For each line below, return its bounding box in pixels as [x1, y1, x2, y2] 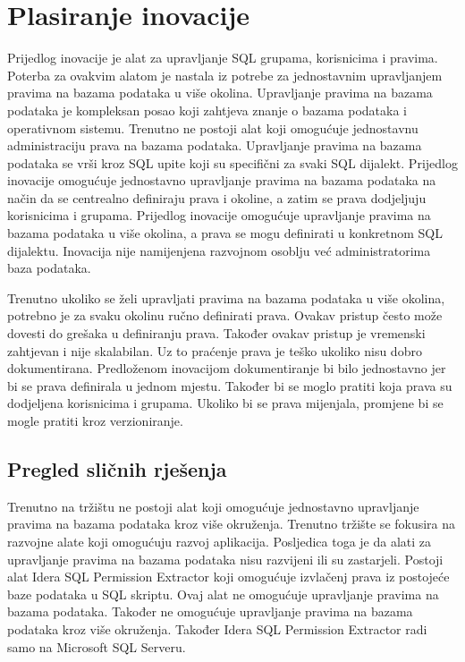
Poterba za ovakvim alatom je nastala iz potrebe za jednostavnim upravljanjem [7, 65, 443, 84]
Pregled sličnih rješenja [7, 454, 227, 482]
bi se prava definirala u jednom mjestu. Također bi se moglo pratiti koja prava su [7, 376, 452, 395]
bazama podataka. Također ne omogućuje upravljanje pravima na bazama [7, 602, 413, 621]
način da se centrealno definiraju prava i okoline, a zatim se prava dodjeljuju [7, 188, 427, 207]
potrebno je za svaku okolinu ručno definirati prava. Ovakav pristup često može [7, 306, 443, 325]
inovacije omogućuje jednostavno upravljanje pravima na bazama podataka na [7, 171, 436, 190]
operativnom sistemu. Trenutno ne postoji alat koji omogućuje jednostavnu [7, 118, 418, 137]
